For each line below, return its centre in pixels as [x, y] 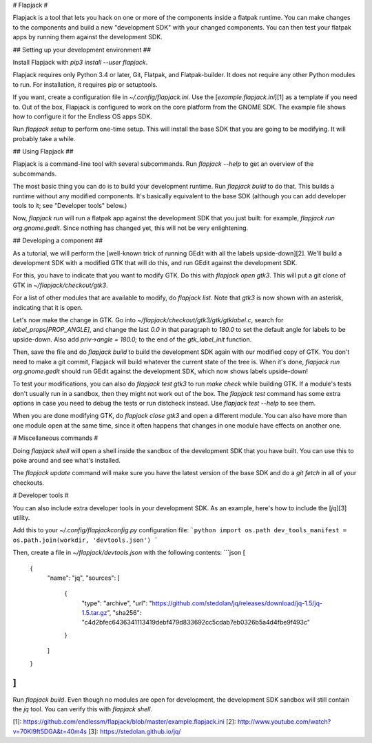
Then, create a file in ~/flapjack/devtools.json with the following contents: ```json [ [129, 553]
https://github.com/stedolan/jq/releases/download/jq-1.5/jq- [237, 603]
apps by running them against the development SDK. [88, 37]
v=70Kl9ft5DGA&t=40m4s [50, 731]
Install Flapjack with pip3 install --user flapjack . [80, 62]
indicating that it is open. [48, 307]
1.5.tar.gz [94, 613]
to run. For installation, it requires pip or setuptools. [85, 84]
